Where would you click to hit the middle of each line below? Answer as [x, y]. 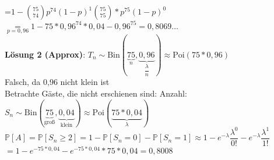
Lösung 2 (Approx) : [45, 54]
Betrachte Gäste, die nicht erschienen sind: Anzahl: [96, 93]
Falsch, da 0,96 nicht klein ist [57, 82]
